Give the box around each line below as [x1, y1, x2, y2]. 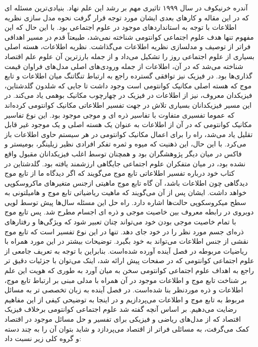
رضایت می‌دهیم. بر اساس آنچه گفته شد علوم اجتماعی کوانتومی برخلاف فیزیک [4, 304, 237, 314]
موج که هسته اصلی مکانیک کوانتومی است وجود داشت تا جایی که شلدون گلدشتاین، [4, 80, 252, 90]
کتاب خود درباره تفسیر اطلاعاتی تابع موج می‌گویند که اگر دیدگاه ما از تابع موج [4, 168, 235, 178]
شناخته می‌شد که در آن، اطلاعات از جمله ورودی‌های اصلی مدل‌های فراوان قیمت [4, 61, 244, 71]
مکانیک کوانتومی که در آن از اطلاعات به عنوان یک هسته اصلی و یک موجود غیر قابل [4, 119, 252, 130]
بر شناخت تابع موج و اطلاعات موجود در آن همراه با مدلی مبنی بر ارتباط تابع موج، [4, 275, 247, 285]
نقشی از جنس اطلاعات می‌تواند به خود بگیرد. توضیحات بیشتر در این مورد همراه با [4, 236, 249, 246]
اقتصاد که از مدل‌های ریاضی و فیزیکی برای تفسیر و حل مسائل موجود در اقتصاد [4, 314, 241, 324]
